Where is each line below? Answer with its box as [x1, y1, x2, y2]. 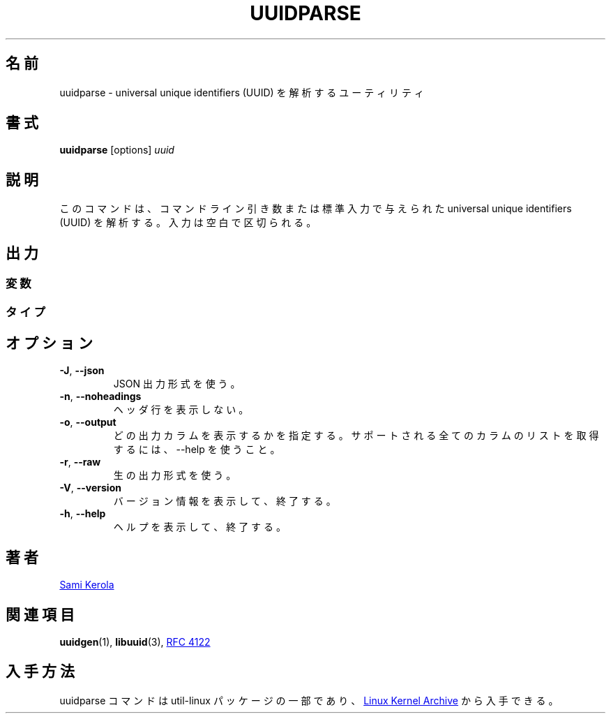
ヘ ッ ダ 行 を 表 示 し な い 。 [113, 403, 249, 416]
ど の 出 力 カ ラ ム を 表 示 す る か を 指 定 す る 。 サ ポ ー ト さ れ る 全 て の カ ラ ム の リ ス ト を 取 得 [113, 429, 599, 442]
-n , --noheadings [59, 390, 142, 403]
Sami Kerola [59, 579, 114, 591]
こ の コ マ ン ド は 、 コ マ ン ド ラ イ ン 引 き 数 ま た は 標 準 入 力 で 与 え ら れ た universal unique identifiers [59, 202, 572, 215]
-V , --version [59, 482, 121, 494]
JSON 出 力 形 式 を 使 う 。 [113, 378, 241, 390]
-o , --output [59, 416, 116, 429]
